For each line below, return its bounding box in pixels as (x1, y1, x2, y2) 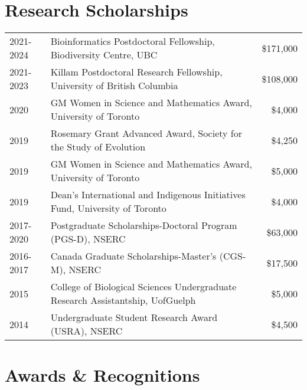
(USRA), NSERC (50, 324, 123, 338)
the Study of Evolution (50, 140, 146, 154)
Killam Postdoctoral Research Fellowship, (50, 65, 223, 79)
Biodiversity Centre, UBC (50, 48, 158, 62)
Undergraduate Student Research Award (50, 310, 218, 325)
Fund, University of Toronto (50, 201, 166, 215)
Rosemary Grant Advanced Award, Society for (50, 126, 242, 140)
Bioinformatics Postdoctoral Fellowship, (50, 34, 215, 48)
